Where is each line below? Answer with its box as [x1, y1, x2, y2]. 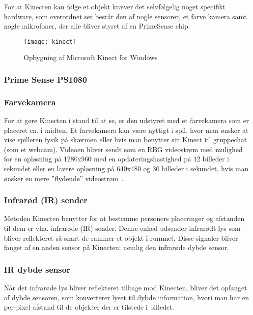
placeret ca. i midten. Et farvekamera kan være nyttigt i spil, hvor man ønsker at [4, 125, 249, 135]
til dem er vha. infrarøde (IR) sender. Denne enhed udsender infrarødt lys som [4, 223, 241, 233]
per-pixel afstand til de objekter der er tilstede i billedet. [4, 302, 174, 312]
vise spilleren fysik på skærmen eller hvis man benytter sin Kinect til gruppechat [4, 134, 247, 145]
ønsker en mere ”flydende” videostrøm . [4, 173, 124, 183]
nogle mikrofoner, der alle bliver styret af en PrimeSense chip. [4, 21, 190, 31]
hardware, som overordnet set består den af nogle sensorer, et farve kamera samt [4, 11, 247, 21]
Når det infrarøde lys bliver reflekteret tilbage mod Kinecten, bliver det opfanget [4, 283, 247, 293]
